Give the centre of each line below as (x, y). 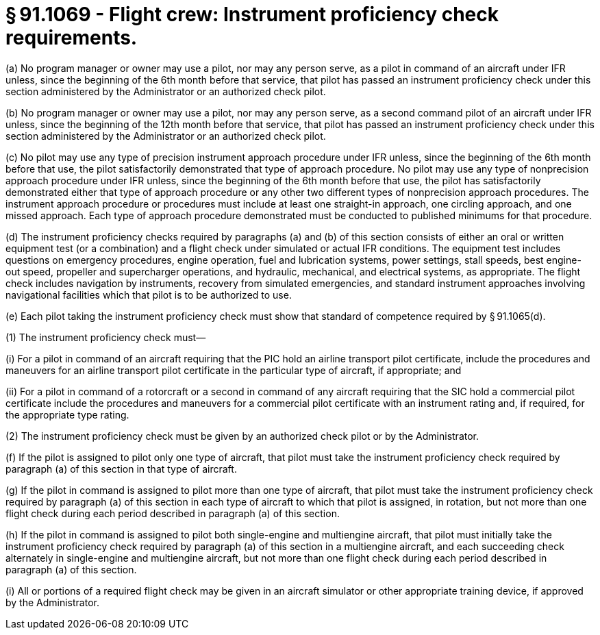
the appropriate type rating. (67, 414)
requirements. (72, 38)
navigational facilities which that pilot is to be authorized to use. (149, 295)
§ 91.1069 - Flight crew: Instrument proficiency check (252, 14)
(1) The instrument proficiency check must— (106, 337)
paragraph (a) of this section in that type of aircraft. (121, 469)
